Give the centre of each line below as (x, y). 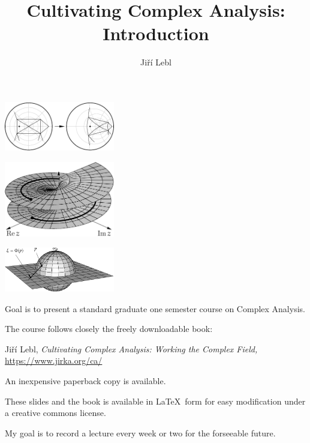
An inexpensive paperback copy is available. (85, 381)
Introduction (156, 33)
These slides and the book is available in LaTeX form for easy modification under (155, 401)
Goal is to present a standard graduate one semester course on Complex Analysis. (155, 308)
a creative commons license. (55, 413)
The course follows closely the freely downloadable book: (109, 329)
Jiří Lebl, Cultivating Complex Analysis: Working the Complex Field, (131, 348)
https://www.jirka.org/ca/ (54, 360)
